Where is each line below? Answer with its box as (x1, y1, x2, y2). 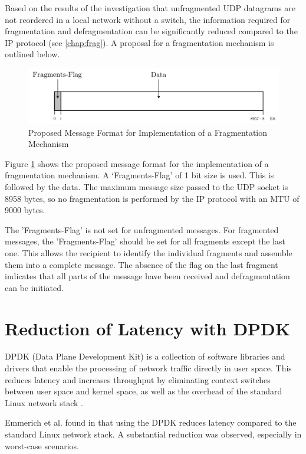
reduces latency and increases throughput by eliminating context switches (5, 373, 271, 386)
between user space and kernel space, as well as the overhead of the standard (5, 385, 282, 397)
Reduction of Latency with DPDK (5, 316, 291, 340)
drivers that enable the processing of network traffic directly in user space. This (5, 362, 292, 374)
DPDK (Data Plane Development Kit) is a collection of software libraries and (5, 350, 285, 362)
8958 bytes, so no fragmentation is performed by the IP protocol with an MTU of (5, 192, 300, 204)
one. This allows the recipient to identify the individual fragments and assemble (5, 246, 292, 259)
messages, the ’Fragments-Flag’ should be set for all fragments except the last (5, 235, 285, 247)
